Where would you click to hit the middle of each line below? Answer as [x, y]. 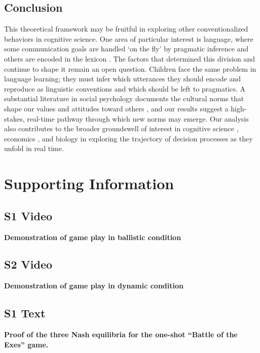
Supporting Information [89, 183]
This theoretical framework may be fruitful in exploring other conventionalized [126, 29]
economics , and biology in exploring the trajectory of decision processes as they [128, 138]
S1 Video [28, 215]
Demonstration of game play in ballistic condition [93, 237]
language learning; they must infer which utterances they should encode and [123, 79]
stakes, [14, 118]
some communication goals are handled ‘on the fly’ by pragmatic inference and [126, 49]
